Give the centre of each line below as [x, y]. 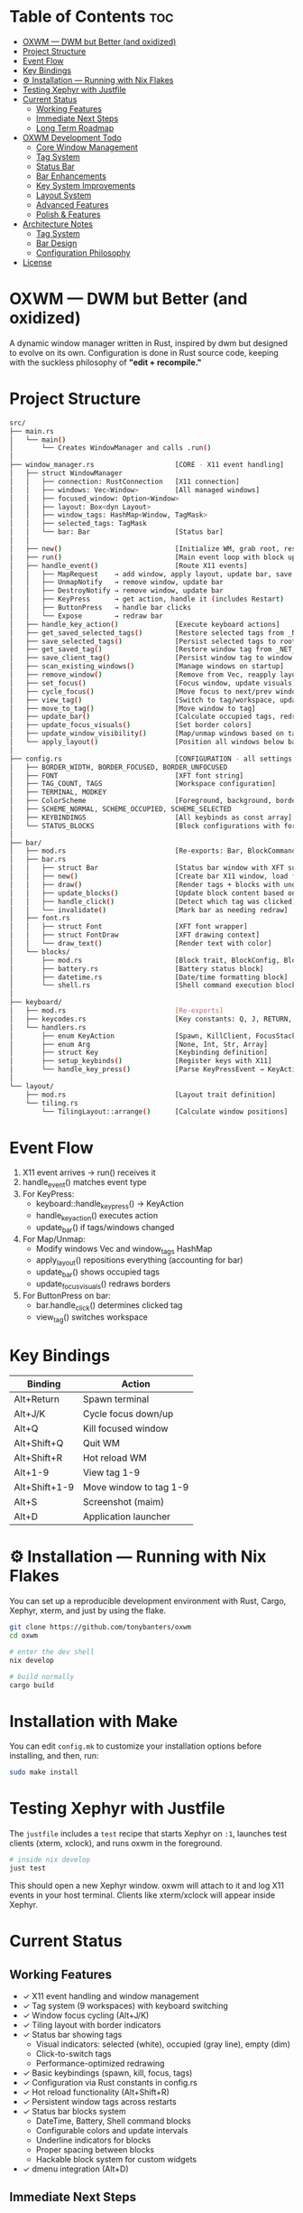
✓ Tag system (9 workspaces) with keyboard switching [125, 2005]
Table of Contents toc [92, 17]
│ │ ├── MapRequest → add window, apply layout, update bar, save [151, 574]
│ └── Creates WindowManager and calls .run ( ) [110, 448]
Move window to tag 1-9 [136, 1488]
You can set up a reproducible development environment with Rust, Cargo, [148, 1601]
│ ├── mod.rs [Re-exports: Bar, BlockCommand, [155, 851]
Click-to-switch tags [73, 2053]
